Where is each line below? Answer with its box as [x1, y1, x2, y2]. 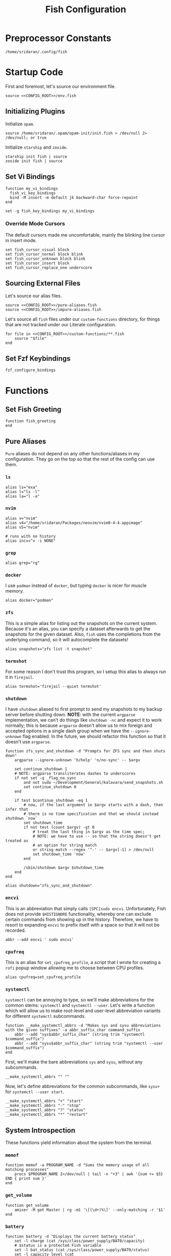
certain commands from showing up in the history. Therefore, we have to [5, 916, 159, 923]
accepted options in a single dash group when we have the [5, 728, 130, 734]
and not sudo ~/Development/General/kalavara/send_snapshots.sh [23, 780, 163, 785]
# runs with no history [5, 534, 56, 539]
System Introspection [5, 1126, 76, 1135]
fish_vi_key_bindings [10, 191, 56, 196]
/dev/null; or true [5, 135, 47, 140]
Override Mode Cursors [5, 220, 65, 227]
